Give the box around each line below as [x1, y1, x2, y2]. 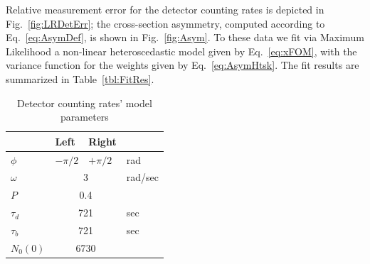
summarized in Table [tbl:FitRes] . [6, 71, 154, 86]
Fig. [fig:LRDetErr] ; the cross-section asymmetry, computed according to [6, 16, 325, 31]
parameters [60, 109, 109, 124]
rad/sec [126, 170, 159, 185]
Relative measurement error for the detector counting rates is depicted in [6, 2, 324, 16]
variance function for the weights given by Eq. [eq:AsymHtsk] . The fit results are [6, 57, 359, 72]
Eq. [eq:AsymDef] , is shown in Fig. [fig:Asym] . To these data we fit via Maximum [6, 30, 364, 45]
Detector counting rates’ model [17, 95, 152, 110]
